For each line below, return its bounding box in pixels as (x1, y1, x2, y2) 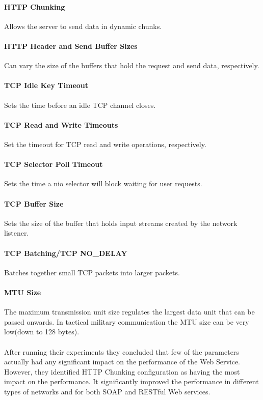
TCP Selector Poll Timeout (4, 159, 103, 169)
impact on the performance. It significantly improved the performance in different (4, 376, 259, 387)
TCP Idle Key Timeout (4, 80, 89, 91)
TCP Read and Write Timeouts (4, 119, 118, 130)
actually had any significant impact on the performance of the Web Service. (4, 356, 240, 367)
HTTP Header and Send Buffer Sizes (4, 40, 138, 51)
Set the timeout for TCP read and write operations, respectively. (4, 138, 206, 149)
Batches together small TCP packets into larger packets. (4, 267, 180, 277)
